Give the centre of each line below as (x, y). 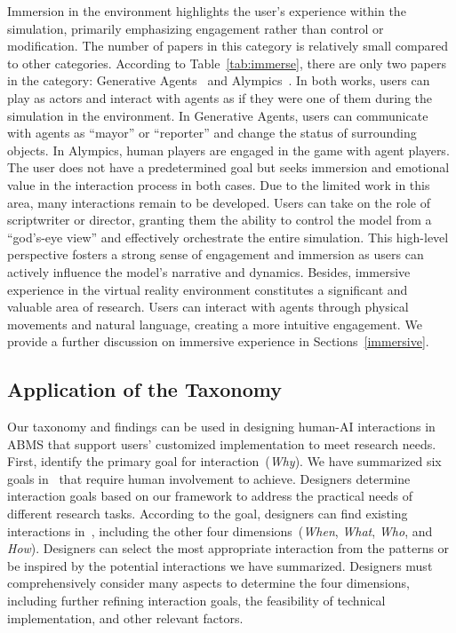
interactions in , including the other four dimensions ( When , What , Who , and (220, 530)
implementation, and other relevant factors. (125, 617)
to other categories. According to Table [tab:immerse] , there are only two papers (227, 63)
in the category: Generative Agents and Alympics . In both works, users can (219, 80)
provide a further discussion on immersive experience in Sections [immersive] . (218, 341)
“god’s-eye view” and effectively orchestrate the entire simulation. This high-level (228, 237)
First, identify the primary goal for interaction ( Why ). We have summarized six (224, 461)
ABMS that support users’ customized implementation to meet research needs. (222, 443)
